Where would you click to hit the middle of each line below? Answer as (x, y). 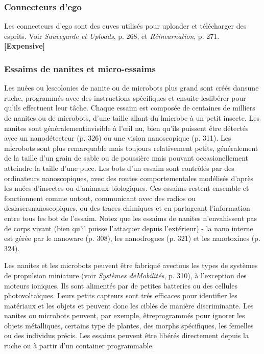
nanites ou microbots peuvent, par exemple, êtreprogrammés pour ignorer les (125, 315)
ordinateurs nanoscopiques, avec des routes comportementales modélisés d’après (129, 178)
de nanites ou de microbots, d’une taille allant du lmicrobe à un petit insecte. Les (132, 118)
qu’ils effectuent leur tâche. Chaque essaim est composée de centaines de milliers (130, 108)
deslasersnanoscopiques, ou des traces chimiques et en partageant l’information (127, 208)
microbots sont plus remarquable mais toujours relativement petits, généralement (131, 148)
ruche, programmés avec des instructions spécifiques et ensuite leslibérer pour (125, 97)
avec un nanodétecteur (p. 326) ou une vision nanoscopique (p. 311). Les (118, 138)
